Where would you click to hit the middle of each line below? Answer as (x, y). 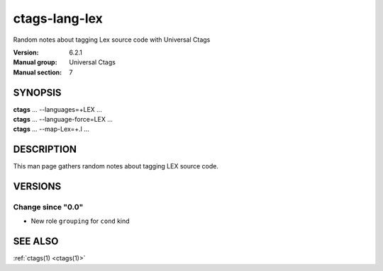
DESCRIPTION (45, 150)
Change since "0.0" (48, 207)
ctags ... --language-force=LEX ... (63, 120)
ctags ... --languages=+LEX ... (57, 109)
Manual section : (38, 72)
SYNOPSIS (37, 92)
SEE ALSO (36, 242)
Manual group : (35, 62)
